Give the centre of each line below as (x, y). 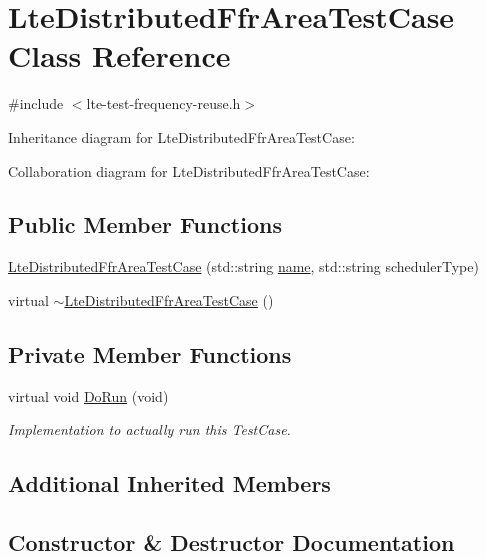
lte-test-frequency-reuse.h (163, 103)
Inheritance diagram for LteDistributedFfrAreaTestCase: (181, 136)
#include (36, 103)
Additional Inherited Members (169, 483)
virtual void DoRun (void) (88, 395)
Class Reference (119, 55)
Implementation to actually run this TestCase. (149, 429)
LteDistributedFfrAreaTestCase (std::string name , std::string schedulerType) (243, 266)
